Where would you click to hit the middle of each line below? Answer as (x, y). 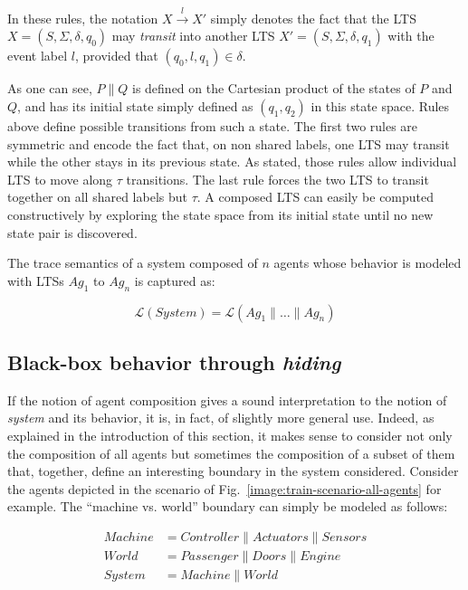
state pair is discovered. (72, 232)
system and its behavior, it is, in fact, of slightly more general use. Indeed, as (221, 418)
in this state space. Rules (380, 105)
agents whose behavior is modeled (368, 263)
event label (38, 56)
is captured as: (175, 280)
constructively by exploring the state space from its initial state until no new (220, 214)
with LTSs (36, 280)
